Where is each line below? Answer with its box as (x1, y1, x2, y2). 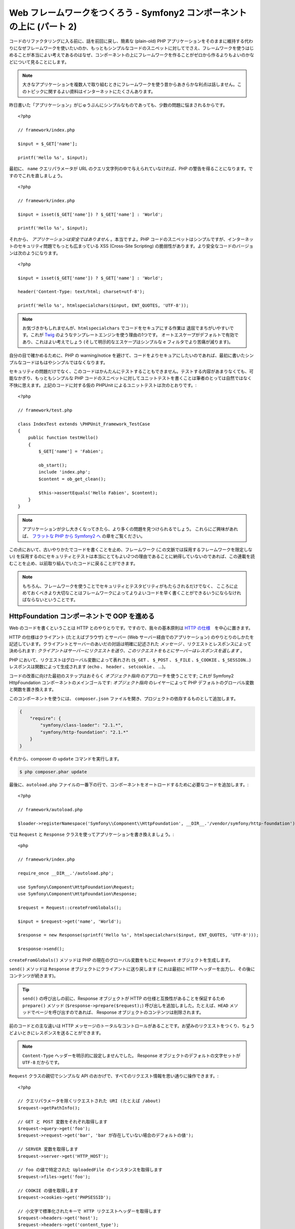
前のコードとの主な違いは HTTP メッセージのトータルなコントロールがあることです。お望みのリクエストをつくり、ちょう (9, 1023, 255, 1029)
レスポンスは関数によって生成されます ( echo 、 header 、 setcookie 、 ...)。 (9, 664, 168, 670)
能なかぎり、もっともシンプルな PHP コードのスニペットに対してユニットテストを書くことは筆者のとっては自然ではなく (9, 375, 252, 381)
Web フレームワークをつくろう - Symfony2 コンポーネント (9, 7, 247, 18)
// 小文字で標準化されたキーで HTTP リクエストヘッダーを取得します (18, 1208, 162, 1214)
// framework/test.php (18, 407, 73, 413)
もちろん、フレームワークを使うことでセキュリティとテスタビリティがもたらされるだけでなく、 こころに (22, 583, 234, 589)
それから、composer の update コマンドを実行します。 (9, 756, 122, 761)
